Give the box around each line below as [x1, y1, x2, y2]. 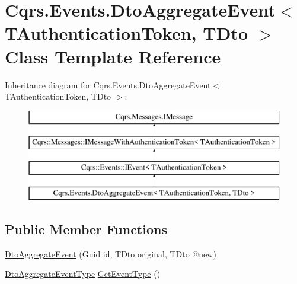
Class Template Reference [5, 44, 221, 68]
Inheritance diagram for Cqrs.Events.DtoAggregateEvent [5, 78, 211, 91]
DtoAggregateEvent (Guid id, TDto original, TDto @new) [5, 247, 216, 260]
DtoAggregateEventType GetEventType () [5, 267, 161, 280]
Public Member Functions [5, 219, 167, 238]
